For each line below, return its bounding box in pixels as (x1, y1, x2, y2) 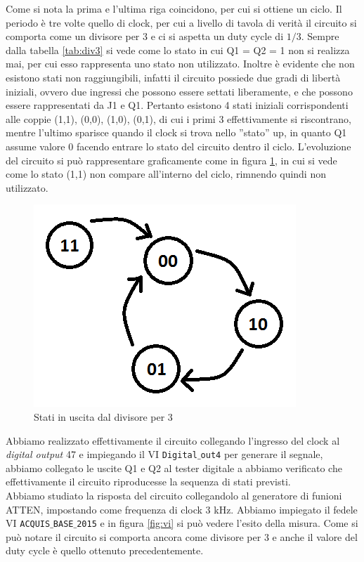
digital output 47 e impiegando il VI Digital (6, 447, 197, 462)
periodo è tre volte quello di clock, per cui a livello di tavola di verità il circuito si (6, 15, 357, 30)
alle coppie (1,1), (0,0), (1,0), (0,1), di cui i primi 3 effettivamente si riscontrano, (6, 111, 351, 126)
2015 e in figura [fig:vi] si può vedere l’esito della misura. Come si (77, 516, 358, 530)
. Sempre (301, 29, 339, 44)
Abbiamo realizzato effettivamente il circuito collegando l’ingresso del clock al (6, 433, 340, 447)
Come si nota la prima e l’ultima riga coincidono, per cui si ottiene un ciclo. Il (6, 1, 342, 15)
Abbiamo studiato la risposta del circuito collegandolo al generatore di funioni (6, 488, 342, 502)
